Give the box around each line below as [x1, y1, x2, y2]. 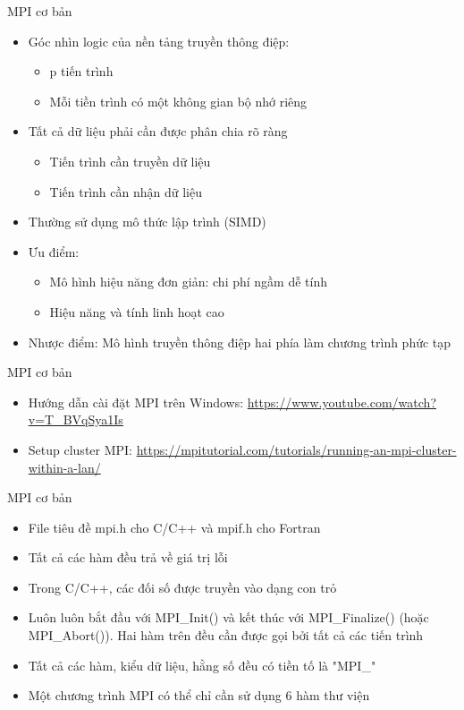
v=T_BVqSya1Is [28, 410, 123, 429]
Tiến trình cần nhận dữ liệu [49, 182, 203, 201]
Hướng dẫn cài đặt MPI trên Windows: [28, 392, 244, 411]
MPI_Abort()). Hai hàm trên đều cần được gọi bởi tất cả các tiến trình [28, 626, 424, 645]
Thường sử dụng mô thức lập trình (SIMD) [28, 212, 266, 231]
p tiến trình [49, 62, 114, 81]
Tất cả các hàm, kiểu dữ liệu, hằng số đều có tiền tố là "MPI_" [28, 655, 376, 674]
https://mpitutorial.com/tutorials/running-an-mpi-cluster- [136, 440, 457, 458]
